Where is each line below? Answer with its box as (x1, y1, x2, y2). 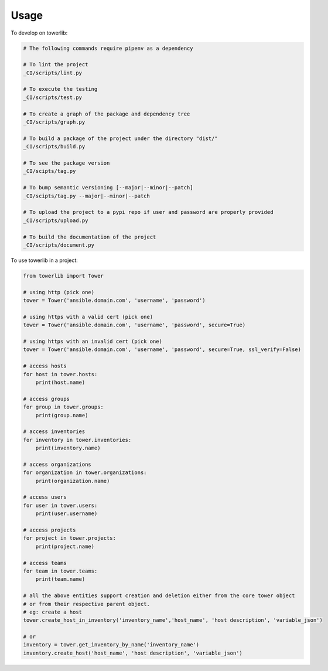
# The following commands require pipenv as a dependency (23, 45, 193, 52)
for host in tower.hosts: (23, 371, 98, 377)
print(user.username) (35, 510, 98, 517)
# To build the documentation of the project (23, 233, 156, 240)
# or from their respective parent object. (23, 601, 151, 607)
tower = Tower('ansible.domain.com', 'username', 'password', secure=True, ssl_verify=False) (23, 346, 302, 353)
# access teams (23, 560, 67, 566)
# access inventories (23, 428, 86, 435)
